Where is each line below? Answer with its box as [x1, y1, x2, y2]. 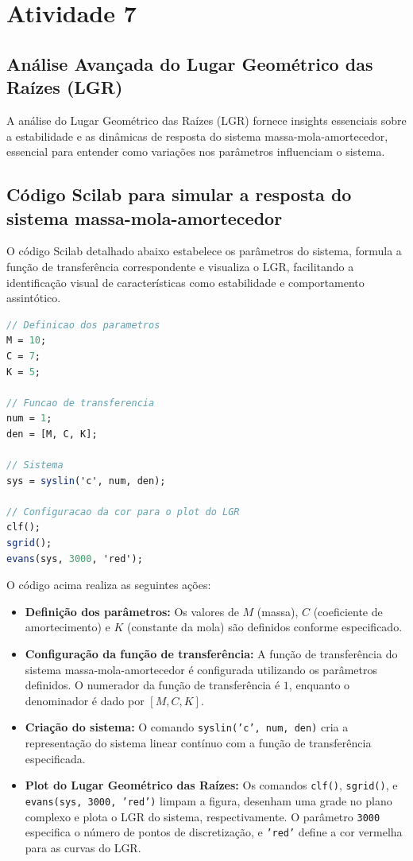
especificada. [25, 750, 86, 766]
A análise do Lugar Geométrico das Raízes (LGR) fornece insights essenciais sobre [6, 111, 407, 128]
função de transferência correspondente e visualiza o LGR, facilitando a [6, 258, 354, 274]
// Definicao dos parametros [6, 319, 160, 331]
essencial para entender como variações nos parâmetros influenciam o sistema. [6, 143, 385, 160]
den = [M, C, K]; [6, 428, 98, 440]
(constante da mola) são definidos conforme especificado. [126, 619, 403, 635]
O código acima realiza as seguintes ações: [6, 576, 211, 593]
